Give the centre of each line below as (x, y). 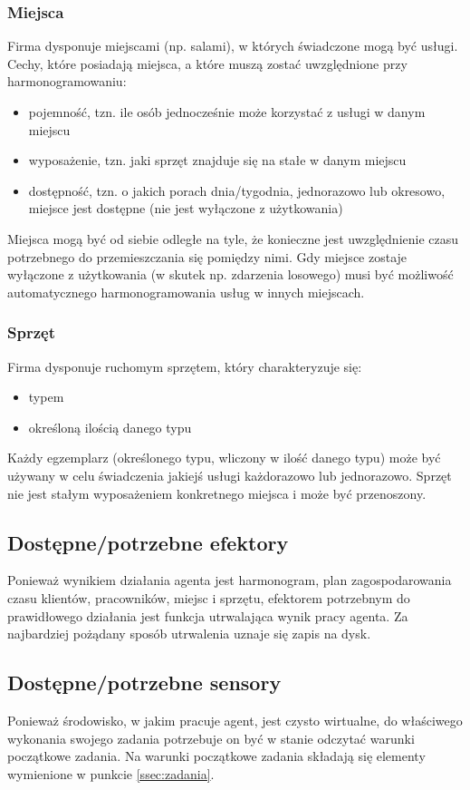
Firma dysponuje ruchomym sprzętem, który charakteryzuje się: (185, 366)
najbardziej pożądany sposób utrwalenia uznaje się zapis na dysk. (189, 634)
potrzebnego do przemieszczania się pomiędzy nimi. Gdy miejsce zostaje (207, 256)
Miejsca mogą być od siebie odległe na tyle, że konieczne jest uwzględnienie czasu (233, 238)
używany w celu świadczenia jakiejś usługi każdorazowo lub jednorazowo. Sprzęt (230, 475)
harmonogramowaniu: (67, 81)
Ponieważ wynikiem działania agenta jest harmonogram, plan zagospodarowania (230, 580)
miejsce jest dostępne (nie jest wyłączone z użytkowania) (186, 208)
